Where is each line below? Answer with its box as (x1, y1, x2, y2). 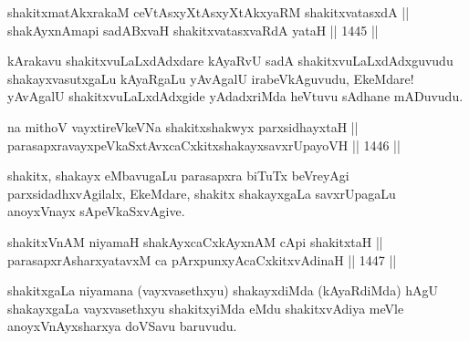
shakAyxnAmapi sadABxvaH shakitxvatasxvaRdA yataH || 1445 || (7, 20, 379, 39)
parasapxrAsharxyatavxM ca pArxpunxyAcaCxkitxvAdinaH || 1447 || (7, 250, 397, 269)
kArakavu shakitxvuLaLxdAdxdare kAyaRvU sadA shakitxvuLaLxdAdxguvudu (7, 51, 453, 70)
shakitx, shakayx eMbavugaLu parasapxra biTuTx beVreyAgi (7, 166, 349, 185)
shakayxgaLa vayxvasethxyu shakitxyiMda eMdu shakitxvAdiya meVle (7, 298, 404, 317)
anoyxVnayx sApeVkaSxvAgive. (7, 201, 185, 221)
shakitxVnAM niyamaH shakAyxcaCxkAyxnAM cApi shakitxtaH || (7, 232, 383, 251)
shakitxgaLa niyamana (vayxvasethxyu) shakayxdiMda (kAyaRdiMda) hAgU (7, 281, 439, 300)
